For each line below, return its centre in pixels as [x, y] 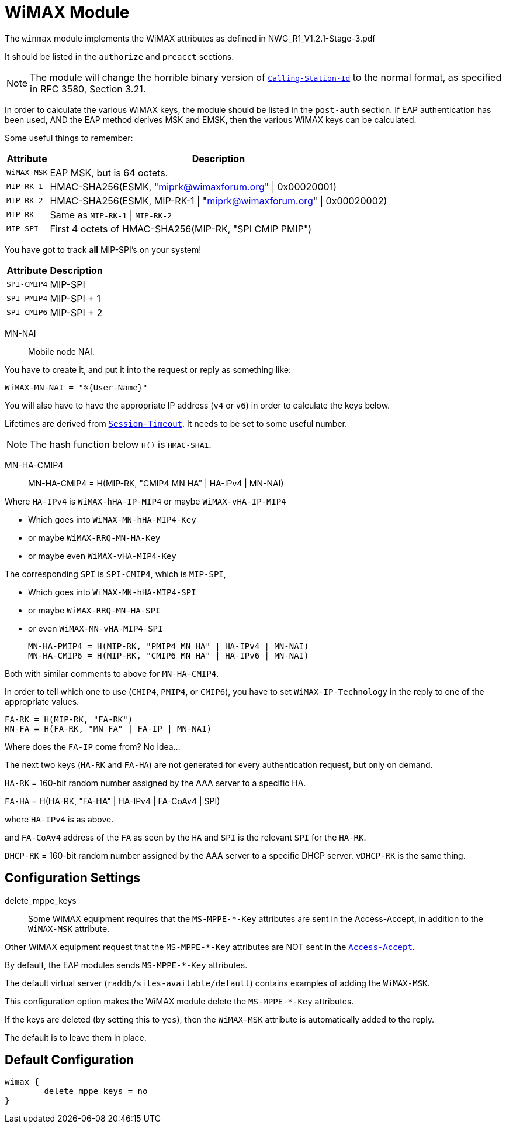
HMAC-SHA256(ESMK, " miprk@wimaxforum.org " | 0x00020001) [193, 186]
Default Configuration [70, 1060]
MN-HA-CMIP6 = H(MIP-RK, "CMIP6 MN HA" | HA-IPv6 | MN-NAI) [169, 655]
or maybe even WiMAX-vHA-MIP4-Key [102, 556]
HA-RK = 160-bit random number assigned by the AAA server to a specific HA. [155, 783]
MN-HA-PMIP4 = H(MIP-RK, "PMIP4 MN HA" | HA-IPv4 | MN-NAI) [169, 646]
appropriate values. [42, 701]
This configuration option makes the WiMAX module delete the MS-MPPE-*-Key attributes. [179, 1001]
